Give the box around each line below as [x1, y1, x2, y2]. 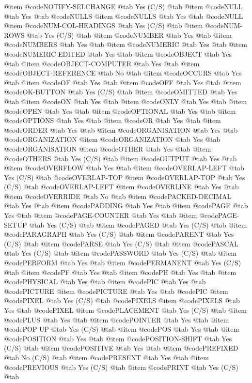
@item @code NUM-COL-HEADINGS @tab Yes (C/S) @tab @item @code [4, 20, 224, 31]
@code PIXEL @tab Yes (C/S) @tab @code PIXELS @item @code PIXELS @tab [4, 295, 240, 306]
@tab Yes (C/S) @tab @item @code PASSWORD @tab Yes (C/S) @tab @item [4, 248, 236, 258]
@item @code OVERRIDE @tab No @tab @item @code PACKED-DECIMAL [4, 191, 232, 201]
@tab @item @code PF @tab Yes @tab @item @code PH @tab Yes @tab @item [4, 267, 236, 277]
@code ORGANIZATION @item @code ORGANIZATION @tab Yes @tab [4, 134, 220, 144]
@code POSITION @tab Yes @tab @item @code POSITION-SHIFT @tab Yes [4, 333, 232, 343]
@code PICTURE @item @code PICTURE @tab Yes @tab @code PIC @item [4, 286, 228, 296]
